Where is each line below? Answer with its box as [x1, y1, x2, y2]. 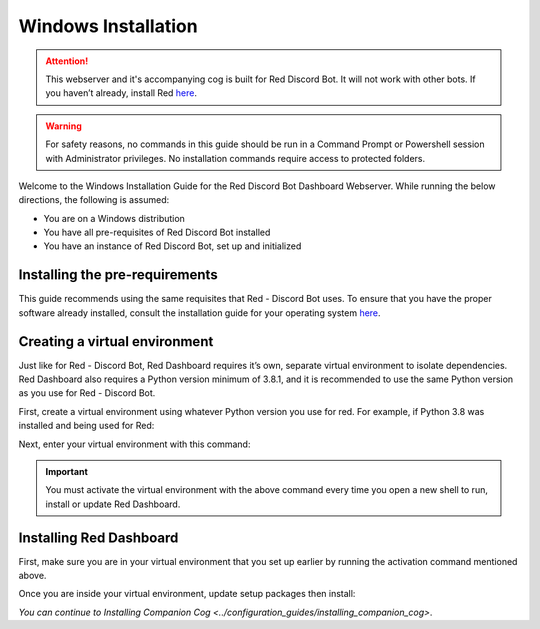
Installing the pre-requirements [18, 266, 219, 284]
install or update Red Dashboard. [45, 498, 181, 510]
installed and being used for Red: [18, 420, 155, 432]
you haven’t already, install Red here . [45, 87, 198, 99]
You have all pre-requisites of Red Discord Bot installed [43, 226, 271, 239]
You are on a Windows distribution [43, 212, 185, 224]
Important [45, 466, 89, 477]
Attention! [45, 55, 89, 67]
